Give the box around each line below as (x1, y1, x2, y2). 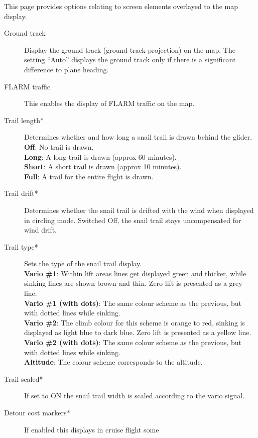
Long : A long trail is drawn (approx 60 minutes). (24, 151, 177, 162)
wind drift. (24, 225, 57, 235)
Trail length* (4, 115, 44, 125)
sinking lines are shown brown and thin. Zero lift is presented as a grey (24, 278, 242, 288)
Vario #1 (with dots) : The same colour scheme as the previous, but (24, 297, 242, 308)
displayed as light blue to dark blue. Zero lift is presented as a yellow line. (24, 327, 251, 338)
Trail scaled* (4, 373, 43, 384)
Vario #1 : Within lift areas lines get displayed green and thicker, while (24, 268, 246, 278)
